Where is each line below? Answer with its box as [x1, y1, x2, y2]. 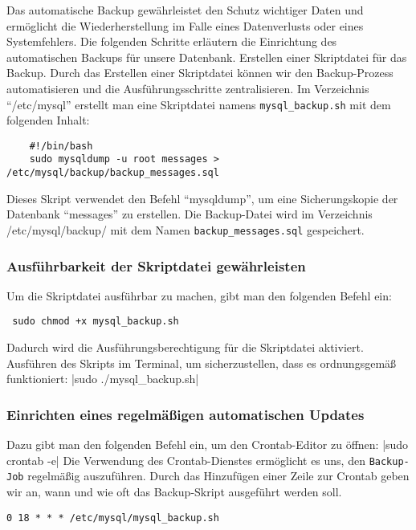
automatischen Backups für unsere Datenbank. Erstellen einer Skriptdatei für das [6, 48, 407, 65]
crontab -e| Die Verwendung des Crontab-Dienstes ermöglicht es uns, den [6, 451, 365, 468]
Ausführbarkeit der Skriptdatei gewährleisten [6, 255, 306, 275]
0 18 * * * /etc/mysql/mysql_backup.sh [6, 512, 219, 524]
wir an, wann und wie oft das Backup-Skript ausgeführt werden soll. [6, 483, 342, 499]
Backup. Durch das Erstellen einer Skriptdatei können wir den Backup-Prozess [6, 64, 394, 81]
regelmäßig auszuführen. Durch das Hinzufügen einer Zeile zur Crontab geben [27, 467, 410, 484]
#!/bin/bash [29, 140, 93, 152]
